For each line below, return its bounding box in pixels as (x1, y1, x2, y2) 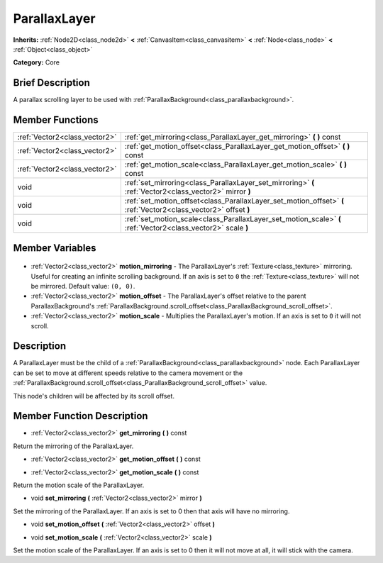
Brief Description (13, 77, 90, 89)
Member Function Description (13, 410, 148, 422)
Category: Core (13, 58, 60, 67)
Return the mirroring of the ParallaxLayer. (13, 442, 134, 450)
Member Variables (13, 242, 96, 254)
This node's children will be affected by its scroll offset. (13, 391, 175, 400)
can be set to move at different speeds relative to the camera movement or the (13, 369, 243, 377)
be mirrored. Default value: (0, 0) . (30, 281, 135, 290)
